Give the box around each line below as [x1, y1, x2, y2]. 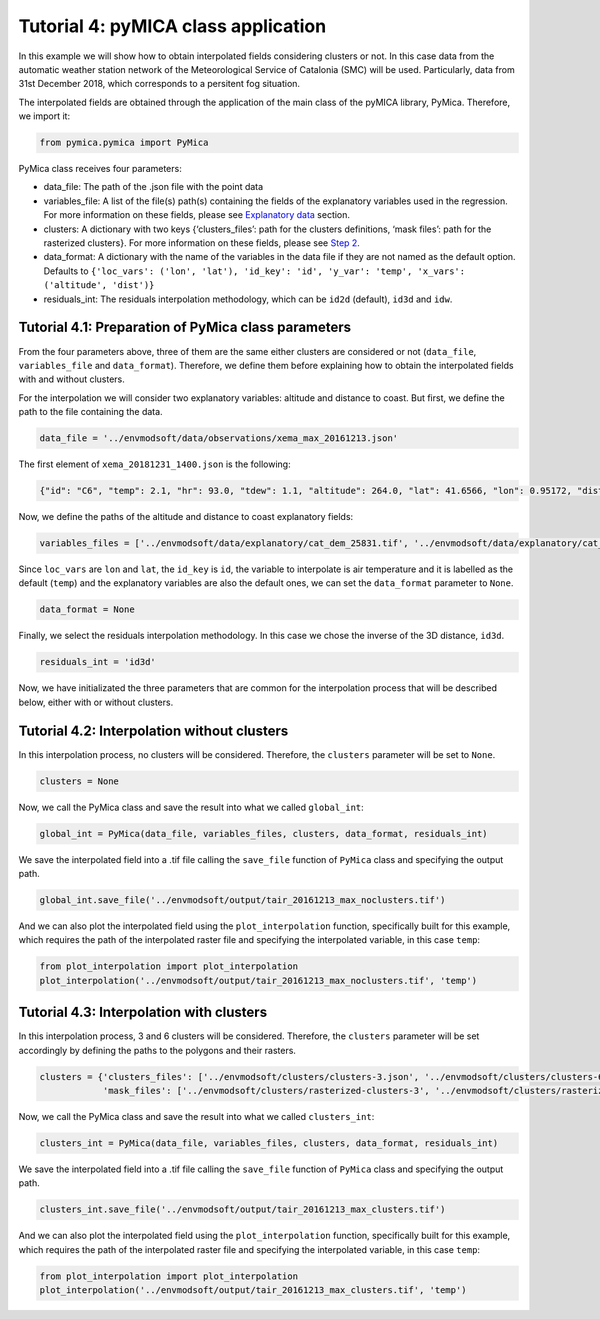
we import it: [18, 110, 70, 122]
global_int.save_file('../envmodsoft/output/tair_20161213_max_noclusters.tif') [39, 894, 446, 905]
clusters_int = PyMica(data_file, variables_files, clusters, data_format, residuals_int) [39, 1137, 499, 1149]
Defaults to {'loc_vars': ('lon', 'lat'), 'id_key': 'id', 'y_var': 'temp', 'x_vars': [43, 265, 465, 277]
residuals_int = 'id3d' [39, 656, 157, 668]
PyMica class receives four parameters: [18, 163, 182, 175]
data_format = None [39, 604, 135, 615]
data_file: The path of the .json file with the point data [43, 181, 264, 193]
